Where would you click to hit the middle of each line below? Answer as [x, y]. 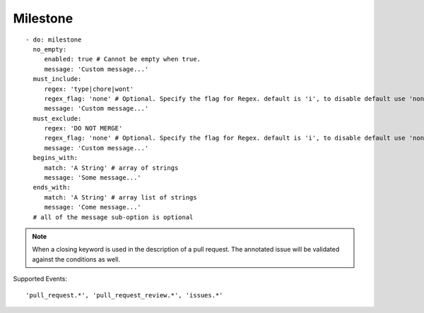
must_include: [57, 79]
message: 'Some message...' [93, 178]
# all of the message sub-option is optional [113, 217]
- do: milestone [54, 39]
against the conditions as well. [76, 259]
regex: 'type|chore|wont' [89, 89]
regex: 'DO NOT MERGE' [83, 128]
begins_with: [55, 158]
